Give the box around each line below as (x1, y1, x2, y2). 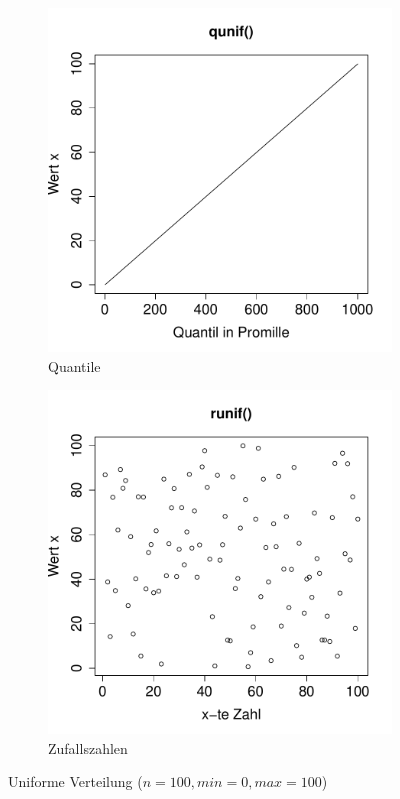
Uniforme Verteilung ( (8, 771, 143, 792)
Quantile (48, 355, 101, 376)
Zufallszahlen (48, 737, 128, 758)
